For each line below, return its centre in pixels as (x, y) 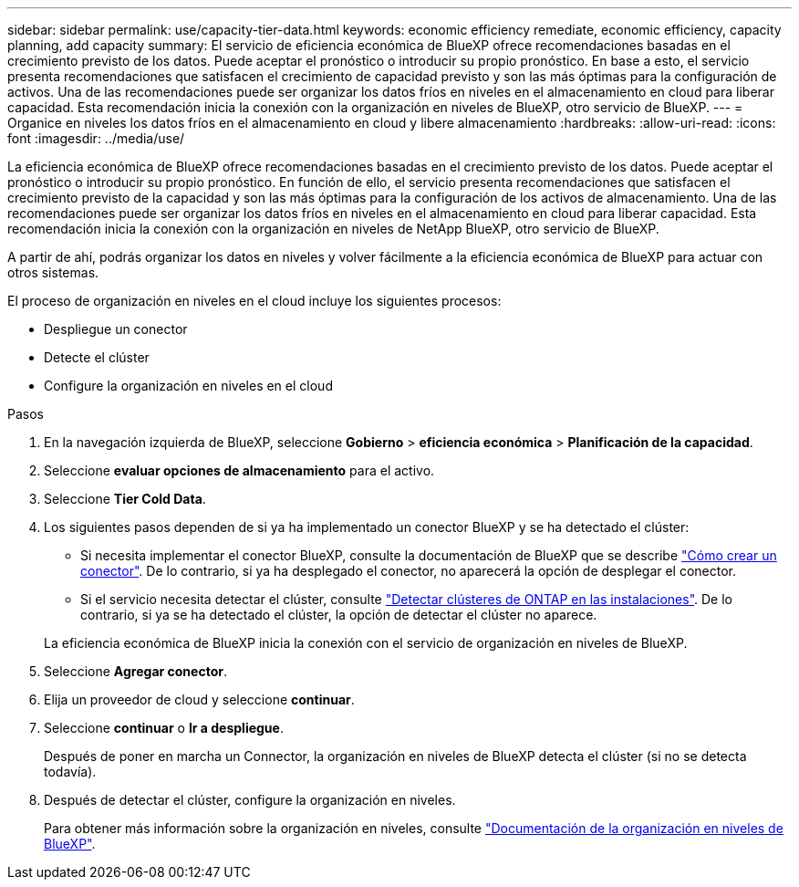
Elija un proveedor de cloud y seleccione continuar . (199, 699)
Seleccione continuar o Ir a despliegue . (164, 728)
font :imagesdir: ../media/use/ (96, 138)
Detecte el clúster (97, 357)
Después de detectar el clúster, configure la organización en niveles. (250, 800)
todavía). (70, 772)
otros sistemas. (53, 272)
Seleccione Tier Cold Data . (125, 499)
